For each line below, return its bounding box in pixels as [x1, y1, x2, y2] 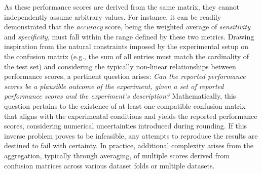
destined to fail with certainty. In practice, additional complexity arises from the [4, 140, 253, 151]
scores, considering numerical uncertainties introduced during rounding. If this [4, 120, 247, 131]
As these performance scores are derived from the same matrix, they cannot [4, 2, 240, 12]
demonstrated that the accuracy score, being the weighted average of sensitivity [4, 21, 251, 32]
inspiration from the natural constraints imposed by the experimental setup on [4, 41, 249, 52]
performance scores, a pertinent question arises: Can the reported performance [4, 71, 246, 81]
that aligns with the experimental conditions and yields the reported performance [4, 110, 257, 121]
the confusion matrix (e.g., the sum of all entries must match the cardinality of [4, 51, 249, 61]
